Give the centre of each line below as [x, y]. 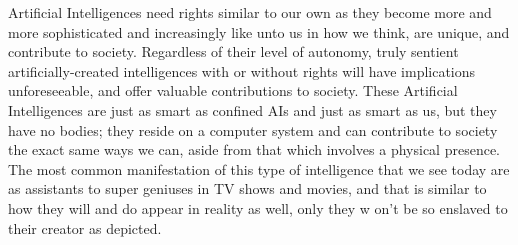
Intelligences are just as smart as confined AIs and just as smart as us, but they [252, 109]
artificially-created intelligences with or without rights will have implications [242, 70]
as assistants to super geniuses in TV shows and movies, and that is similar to [247, 188]
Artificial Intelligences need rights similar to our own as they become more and [250, 12]
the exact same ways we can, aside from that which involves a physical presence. [254, 149]
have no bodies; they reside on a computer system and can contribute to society [253, 129]
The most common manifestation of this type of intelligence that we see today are [259, 168]
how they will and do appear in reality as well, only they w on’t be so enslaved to [258, 207]
